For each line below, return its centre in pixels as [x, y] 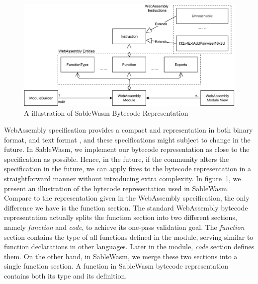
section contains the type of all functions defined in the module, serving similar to [129, 237]
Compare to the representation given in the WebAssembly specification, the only [127, 198]
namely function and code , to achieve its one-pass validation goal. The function [124, 227]
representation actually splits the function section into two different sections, [121, 217]
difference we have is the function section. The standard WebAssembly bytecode [126, 207]
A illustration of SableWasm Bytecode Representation [106, 113]
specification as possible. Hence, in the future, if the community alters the [117, 159]
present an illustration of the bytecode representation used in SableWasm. [117, 188]
